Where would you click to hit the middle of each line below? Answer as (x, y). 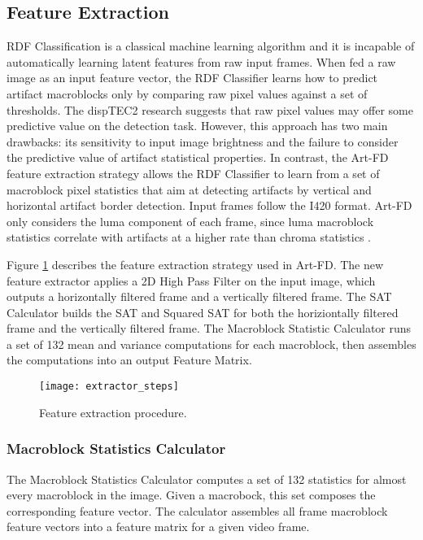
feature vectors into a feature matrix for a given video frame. (158, 527)
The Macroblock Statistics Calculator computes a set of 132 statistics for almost (207, 479)
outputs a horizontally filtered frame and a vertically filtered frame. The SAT (199, 296)
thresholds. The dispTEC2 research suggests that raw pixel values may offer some (210, 109)
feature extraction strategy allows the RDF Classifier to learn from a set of (193, 173)
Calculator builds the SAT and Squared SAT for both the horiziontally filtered (203, 312)
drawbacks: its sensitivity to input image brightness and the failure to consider (203, 141)
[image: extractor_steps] (109, 387)
